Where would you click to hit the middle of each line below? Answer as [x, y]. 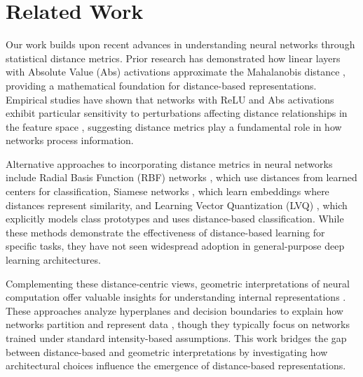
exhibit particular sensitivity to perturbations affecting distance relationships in [177, 113]
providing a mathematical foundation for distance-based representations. [161, 85]
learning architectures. [53, 260]
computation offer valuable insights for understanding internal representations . [176, 297]
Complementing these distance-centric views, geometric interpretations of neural [178, 283]
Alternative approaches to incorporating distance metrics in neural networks [169, 163]
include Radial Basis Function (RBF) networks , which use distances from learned [181, 177]
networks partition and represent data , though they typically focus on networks [178, 324]
